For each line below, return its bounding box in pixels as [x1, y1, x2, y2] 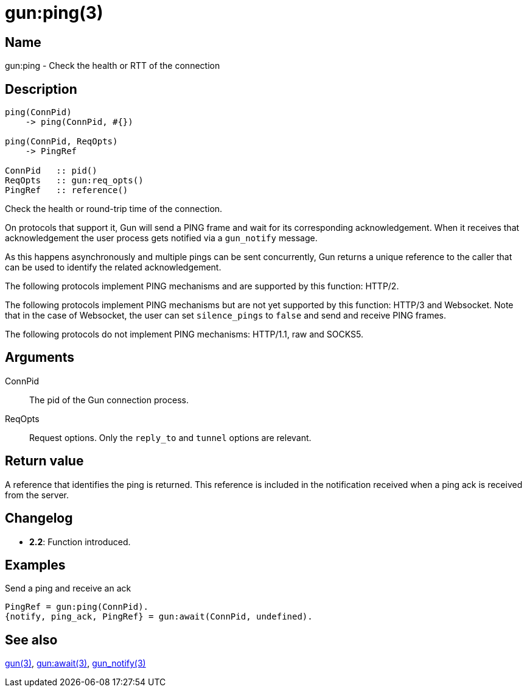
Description [5, 81, 77, 97]
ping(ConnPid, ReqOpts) [5, 136, 118, 147]
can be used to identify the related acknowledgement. [5, 262, 222, 273]
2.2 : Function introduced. [29, 536, 131, 547]
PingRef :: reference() [5, 185, 128, 196]
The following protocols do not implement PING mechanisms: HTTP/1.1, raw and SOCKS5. [5, 329, 363, 340]
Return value [5, 453, 84, 469]
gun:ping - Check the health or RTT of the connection [5, 60, 220, 71]
